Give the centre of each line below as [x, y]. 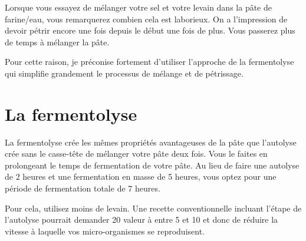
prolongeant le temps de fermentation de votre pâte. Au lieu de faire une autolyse [152, 165]
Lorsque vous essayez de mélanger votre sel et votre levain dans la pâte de [138, 7]
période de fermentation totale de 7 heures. [83, 188]
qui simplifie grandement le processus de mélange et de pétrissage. [124, 73]
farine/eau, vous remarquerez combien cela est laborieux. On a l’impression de [146, 19]
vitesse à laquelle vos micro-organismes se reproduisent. [105, 231]
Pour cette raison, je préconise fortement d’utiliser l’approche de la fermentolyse [149, 62]
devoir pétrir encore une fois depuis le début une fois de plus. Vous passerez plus [150, 30]
